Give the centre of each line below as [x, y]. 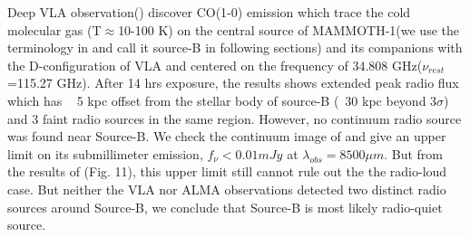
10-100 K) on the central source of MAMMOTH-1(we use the [289, 29]
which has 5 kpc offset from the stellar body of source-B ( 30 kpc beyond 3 [222, 100]
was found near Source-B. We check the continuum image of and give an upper [227, 136]
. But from [413, 153]
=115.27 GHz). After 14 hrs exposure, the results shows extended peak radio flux [233, 83]
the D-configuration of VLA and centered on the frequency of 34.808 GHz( [215, 65]
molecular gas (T [54, 29]
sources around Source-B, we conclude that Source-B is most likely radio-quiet [225, 207]
